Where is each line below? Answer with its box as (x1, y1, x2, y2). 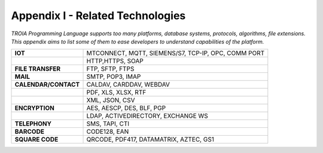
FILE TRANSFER (14, 65, 61, 73)
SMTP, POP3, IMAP (86, 72, 141, 81)
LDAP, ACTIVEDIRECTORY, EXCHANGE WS (86, 112, 209, 120)
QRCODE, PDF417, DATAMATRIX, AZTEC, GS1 (86, 135, 215, 143)
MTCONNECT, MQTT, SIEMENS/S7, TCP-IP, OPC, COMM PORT (86, 49, 265, 57)
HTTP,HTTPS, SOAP (86, 57, 144, 65)
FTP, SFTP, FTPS (86, 65, 135, 73)
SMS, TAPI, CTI (86, 120, 130, 128)
